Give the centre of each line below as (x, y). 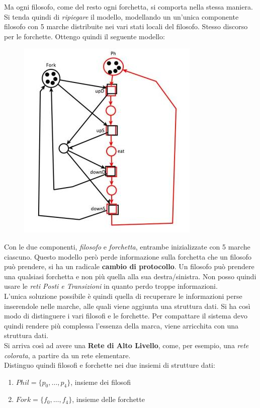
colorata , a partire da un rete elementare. (67, 355)
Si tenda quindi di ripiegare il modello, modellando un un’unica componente (121, 16)
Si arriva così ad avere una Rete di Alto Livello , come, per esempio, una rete (126, 345)
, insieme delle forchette (108, 399)
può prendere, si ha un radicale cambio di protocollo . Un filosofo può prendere (129, 266)
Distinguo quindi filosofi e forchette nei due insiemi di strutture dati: (110, 365)
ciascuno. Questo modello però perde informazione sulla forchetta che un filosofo (128, 256)
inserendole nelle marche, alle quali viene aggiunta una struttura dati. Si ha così (127, 306)
